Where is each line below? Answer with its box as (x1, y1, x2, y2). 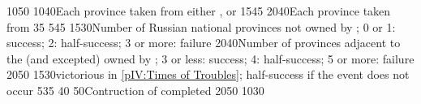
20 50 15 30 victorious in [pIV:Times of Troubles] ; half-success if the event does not (6, 66, 410, 83)
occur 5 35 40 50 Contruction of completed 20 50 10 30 (6, 81, 264, 98)
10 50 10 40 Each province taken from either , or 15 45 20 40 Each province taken (6, 2, 391, 19)
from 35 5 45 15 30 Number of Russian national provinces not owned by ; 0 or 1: (6, 18, 396, 35)
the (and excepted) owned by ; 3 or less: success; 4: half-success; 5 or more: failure (6, 50, 415, 67)
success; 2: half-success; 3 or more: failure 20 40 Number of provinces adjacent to (6, 34, 401, 51)
